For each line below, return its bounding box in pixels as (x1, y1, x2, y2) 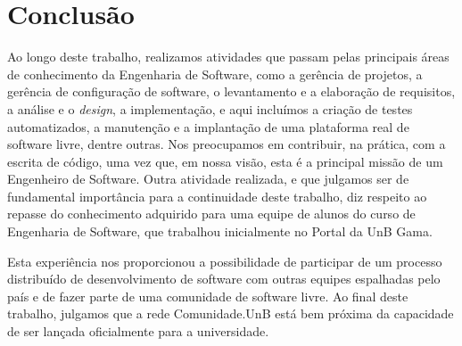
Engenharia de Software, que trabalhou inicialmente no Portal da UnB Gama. (7, 222, 433, 241)
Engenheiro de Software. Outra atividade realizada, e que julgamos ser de (7, 169, 409, 188)
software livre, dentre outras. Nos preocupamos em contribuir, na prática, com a (7, 135, 446, 153)
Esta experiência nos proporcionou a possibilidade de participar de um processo (7, 251, 442, 270)
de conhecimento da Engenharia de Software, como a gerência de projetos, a (7, 64, 423, 83)
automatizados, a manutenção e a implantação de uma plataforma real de (7, 117, 409, 136)
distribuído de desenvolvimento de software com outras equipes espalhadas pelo (7, 269, 441, 288)
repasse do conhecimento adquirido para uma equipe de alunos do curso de (7, 204, 416, 223)
